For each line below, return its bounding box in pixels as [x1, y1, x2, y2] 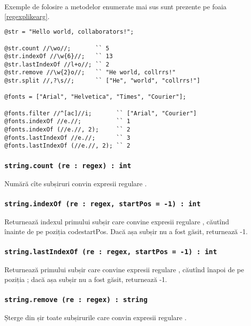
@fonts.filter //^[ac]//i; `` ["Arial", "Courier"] [4, 109, 197, 117]
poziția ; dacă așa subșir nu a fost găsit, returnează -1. [4, 274, 167, 284]
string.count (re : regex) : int [4, 161, 131, 170]
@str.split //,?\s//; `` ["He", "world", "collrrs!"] [4, 77, 200, 85]
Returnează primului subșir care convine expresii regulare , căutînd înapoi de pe [4, 264, 244, 275]
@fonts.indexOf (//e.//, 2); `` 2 [4, 126, 130, 133]
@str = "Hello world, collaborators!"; [4, 28, 134, 36]
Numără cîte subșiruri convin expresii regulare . [4, 178, 147, 188]
